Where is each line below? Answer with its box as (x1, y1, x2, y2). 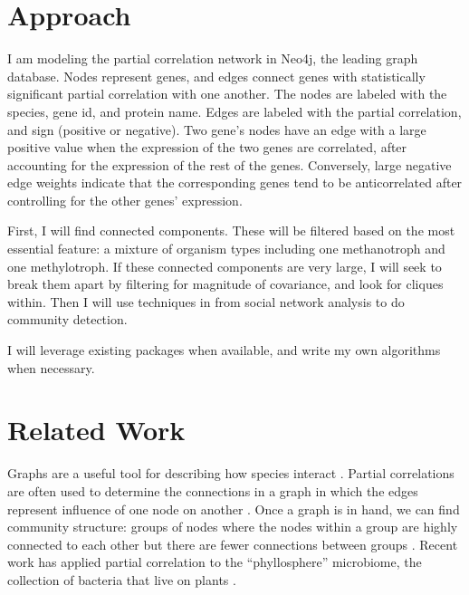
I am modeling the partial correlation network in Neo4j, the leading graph (7, 49, 418, 68)
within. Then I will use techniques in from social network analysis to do (7, 292, 405, 311)
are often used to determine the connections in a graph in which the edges (7, 481, 418, 500)
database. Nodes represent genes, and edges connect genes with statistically (7, 66, 426, 85)
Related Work (7, 411, 186, 448)
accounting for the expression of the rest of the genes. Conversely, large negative (7, 155, 452, 174)
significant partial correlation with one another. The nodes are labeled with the (7, 84, 447, 103)
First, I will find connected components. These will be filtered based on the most (7, 221, 455, 240)
